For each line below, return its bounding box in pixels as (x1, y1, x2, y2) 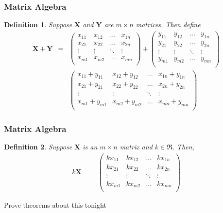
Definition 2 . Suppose (4, 142, 72, 152)
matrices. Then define (136, 19, 201, 30)
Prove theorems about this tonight (4, 199, 106, 210)
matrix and (120, 142, 153, 152)
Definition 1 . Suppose (4, 19, 72, 30)
